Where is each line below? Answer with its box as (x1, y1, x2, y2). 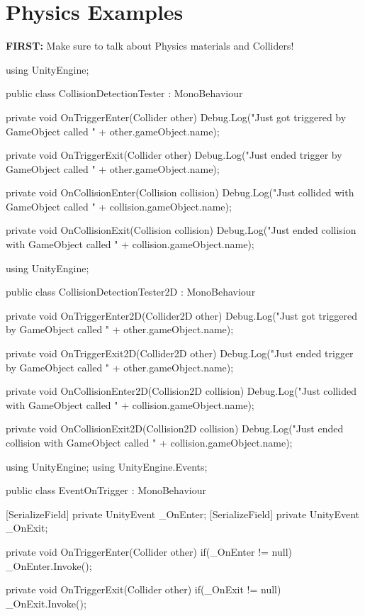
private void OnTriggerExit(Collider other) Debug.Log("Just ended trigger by (6, 147, 342, 162)
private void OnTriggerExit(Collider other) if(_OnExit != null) (6, 582, 281, 597)
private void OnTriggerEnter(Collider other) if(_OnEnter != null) (6, 544, 293, 559)
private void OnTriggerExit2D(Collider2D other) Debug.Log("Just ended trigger (6, 346, 354, 361)
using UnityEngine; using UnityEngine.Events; (6, 459, 208, 474)
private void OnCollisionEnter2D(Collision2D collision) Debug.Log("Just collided (6, 383, 356, 398)
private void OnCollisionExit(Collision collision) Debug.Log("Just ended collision (6, 223, 356, 237)
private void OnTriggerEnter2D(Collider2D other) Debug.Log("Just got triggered (6, 308, 358, 323)
